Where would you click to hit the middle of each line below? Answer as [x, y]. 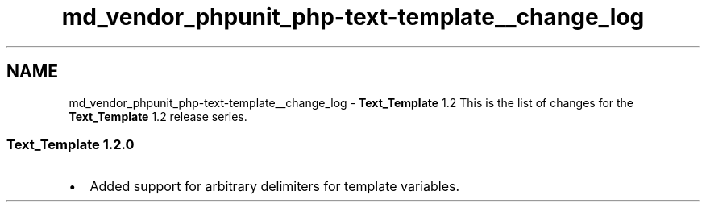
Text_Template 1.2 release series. [158, 116]
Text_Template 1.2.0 [71, 144]
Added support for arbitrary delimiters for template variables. [275, 187]
